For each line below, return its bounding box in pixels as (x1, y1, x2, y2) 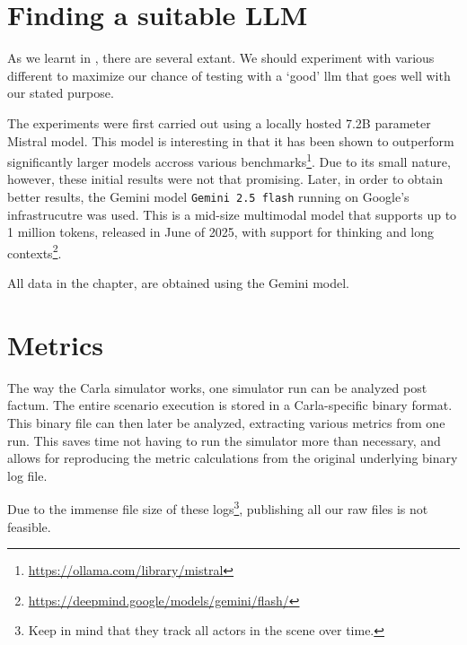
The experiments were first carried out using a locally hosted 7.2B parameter (7, 113, 431, 132)
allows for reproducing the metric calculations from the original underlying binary (7, 449, 458, 467)
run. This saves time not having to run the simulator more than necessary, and (7, 431, 441, 449)
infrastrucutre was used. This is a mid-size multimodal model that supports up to (7, 205, 457, 223)
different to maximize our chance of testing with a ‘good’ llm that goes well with (7, 65, 451, 84)
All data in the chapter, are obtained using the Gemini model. (7, 274, 349, 292)
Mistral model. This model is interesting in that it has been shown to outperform (7, 131, 454, 150)
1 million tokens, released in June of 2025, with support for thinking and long (7, 222, 435, 241)
